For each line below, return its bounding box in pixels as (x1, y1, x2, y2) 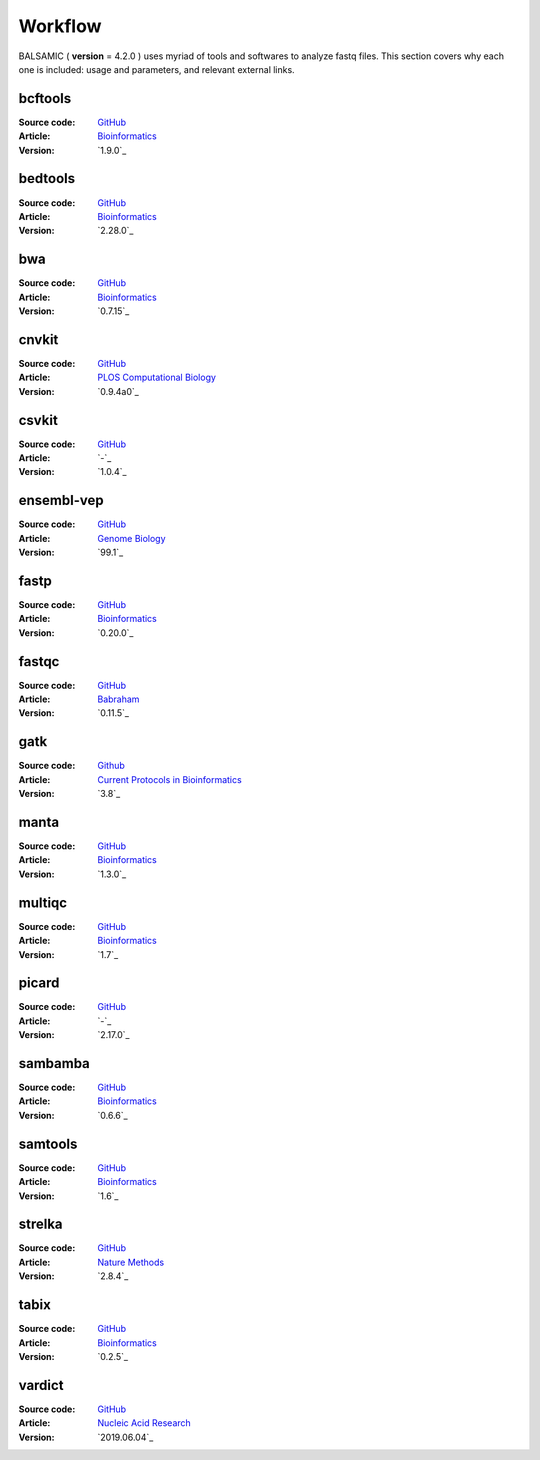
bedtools (18, 170, 75, 187)
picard (18, 975, 60, 992)
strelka (18, 1216, 64, 1233)
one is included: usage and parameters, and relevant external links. (18, 63, 295, 75)
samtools (18, 1135, 78, 1152)
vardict (18, 1376, 64, 1394)
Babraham (97, 693, 140, 705)
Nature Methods (97, 1256, 165, 1268)
